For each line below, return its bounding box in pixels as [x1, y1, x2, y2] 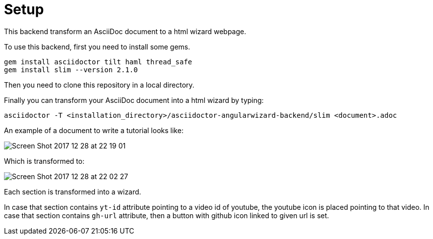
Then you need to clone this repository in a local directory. [4, 80, 194, 89]
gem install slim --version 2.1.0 [4, 65, 138, 74]
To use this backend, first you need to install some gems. [4, 42, 190, 51]
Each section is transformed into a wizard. [4, 187, 141, 196]
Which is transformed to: [4, 156, 85, 165]
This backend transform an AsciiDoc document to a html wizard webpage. [4, 27, 247, 36]
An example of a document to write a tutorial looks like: [4, 126, 184, 135]
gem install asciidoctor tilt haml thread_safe [4, 57, 192, 66]
